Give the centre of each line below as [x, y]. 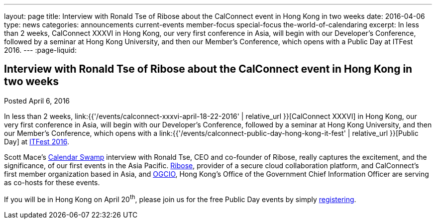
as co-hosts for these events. [52, 182]
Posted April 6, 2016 [37, 101]
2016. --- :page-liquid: [40, 50]
